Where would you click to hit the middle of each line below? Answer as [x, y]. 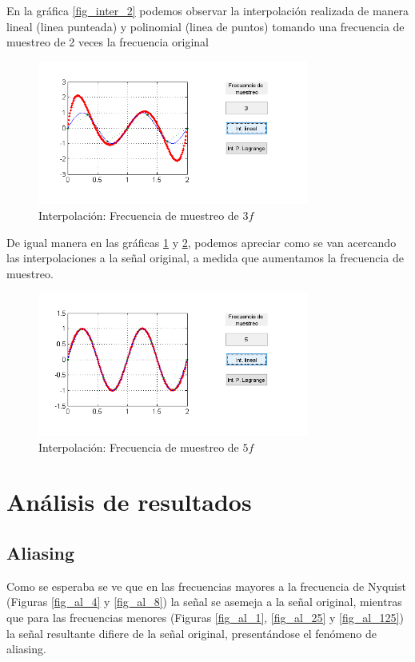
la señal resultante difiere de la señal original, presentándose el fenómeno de [192, 633]
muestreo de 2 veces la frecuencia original [108, 42]
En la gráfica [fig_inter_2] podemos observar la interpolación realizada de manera [208, 10]
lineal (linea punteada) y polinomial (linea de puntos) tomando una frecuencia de [206, 26]
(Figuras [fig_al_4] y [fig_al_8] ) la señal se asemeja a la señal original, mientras [204, 602]
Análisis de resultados [129, 502]
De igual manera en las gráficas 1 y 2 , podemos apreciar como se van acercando [202, 242]
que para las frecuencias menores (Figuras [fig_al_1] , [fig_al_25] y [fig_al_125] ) [205, 618]
